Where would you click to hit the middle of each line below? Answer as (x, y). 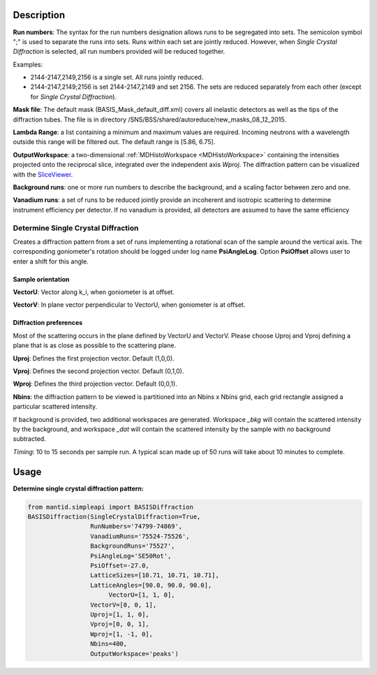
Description (39, 15)
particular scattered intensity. (55, 407)
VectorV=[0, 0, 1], (123, 605)
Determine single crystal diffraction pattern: (79, 488)
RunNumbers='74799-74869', (136, 527)
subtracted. (30, 439)
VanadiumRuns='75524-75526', (140, 536)
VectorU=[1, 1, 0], (142, 595)
